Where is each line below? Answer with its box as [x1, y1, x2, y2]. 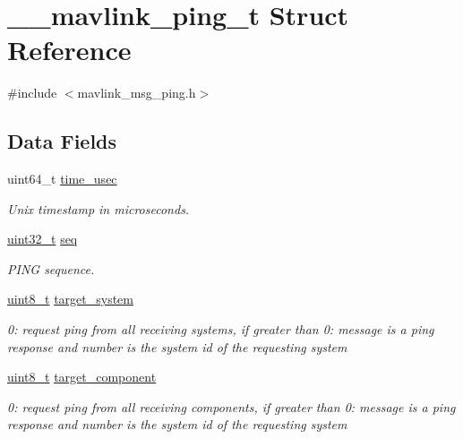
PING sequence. [7, 259, 95, 278]
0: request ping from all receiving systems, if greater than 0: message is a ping [7, 320, 434, 339]
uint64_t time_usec [7, 169, 117, 188]
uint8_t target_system [7, 289, 133, 308]
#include [7, 83, 57, 102]
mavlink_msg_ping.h [77, 83, 196, 102]
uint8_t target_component [7, 367, 157, 386]
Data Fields [7, 127, 117, 155]
